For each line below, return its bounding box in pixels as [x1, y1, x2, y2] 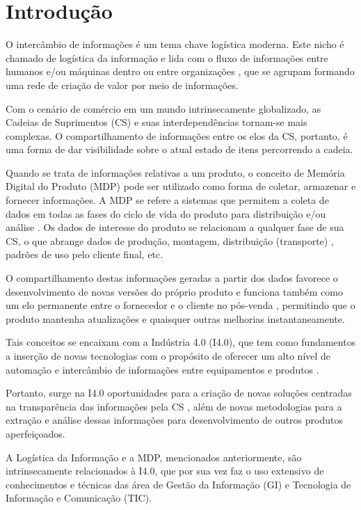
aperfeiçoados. [6, 426, 65, 440]
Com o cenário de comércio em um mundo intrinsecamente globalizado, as [6, 101, 321, 115]
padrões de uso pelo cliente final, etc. [6, 247, 163, 262]
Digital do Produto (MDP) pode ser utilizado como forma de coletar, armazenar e [6, 179, 356, 193]
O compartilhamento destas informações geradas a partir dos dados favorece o [6, 271, 338, 285]
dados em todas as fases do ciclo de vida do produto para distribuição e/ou [6, 206, 326, 221]
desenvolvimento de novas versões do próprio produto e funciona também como [6, 284, 343, 298]
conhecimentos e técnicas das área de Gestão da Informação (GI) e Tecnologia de [6, 477, 351, 491]
